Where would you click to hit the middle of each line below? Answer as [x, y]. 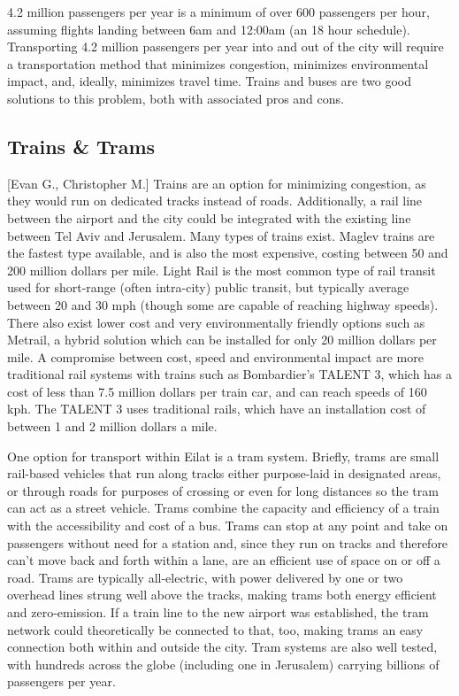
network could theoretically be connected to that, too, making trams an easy [215, 629]
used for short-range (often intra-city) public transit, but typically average [208, 287]
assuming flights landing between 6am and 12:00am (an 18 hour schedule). [209, 29]
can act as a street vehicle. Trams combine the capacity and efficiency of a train [223, 508]
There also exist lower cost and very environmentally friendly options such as [216, 322]
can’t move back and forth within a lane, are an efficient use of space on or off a [224, 560]
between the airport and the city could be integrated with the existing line [209, 217]
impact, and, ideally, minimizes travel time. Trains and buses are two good [209, 81]
